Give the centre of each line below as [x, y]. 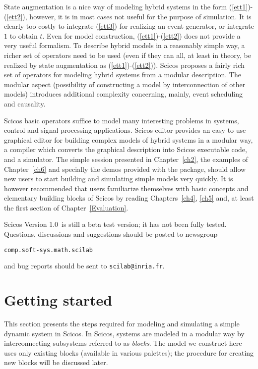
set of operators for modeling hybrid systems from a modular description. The [123, 75]
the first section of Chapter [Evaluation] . [66, 207]
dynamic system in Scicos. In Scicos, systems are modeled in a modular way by [124, 333]
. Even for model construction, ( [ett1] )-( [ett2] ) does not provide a [141, 35]
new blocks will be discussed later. [56, 362]
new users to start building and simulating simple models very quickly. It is [119, 179]
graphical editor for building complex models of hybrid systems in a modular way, [129, 139]
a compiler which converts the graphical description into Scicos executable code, [126, 149]
